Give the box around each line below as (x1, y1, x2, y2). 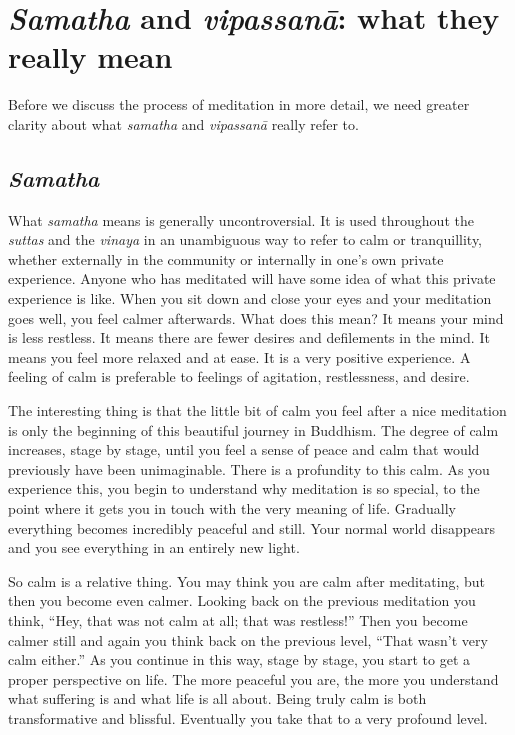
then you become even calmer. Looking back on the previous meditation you (8, 590, 476, 611)
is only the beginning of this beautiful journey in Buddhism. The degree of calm (8, 419, 499, 440)
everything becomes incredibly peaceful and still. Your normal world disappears (8, 517, 496, 538)
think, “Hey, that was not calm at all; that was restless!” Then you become (8, 609, 468, 630)
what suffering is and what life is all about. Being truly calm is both (8, 688, 427, 709)
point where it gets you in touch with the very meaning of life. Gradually (8, 498, 456, 519)
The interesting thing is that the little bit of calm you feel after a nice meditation (8, 400, 507, 421)
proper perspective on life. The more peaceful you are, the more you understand (8, 668, 499, 689)
